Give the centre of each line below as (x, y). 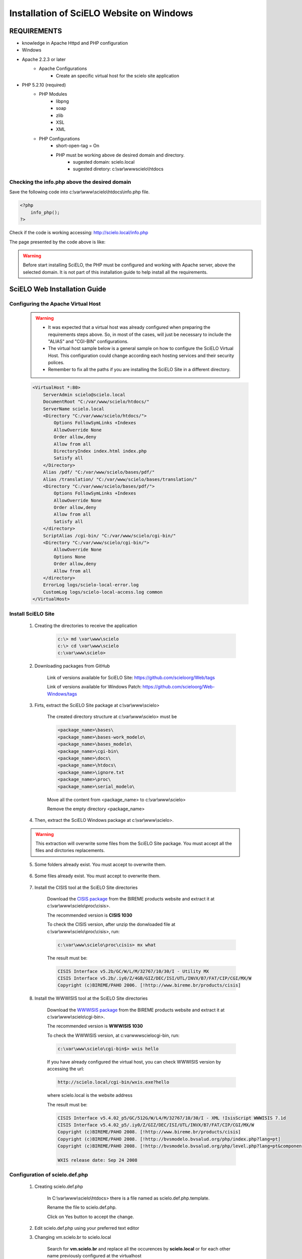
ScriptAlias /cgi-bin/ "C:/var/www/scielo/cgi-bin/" (109, 536)
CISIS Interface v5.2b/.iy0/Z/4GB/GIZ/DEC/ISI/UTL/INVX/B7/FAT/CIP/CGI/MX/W (155, 978)
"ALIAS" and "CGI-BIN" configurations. (88, 341)
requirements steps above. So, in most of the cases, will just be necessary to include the (140, 334)
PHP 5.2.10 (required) (44, 85)
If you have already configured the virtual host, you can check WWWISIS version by (134, 1062)
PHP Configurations (59, 138)
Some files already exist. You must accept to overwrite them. (97, 876)
